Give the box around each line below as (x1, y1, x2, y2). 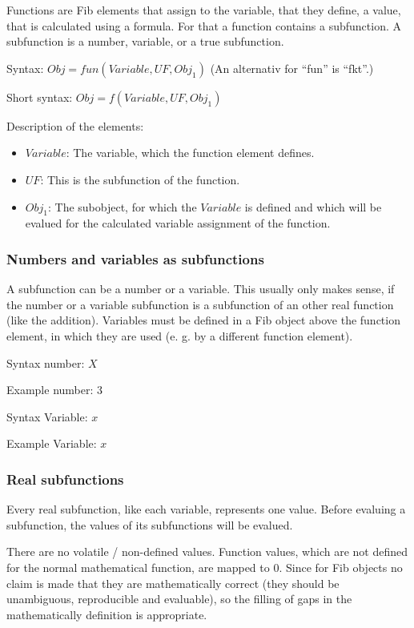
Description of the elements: (6, 117, 144, 134)
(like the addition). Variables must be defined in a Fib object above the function (6, 312, 400, 328)
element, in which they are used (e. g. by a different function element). (6, 327, 353, 344)
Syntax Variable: (6, 408, 88, 425)
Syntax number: (6, 354, 85, 371)
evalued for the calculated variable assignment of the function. (25, 215, 331, 231)
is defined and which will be (244, 198, 382, 215)
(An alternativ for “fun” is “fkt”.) (210, 59, 374, 76)
